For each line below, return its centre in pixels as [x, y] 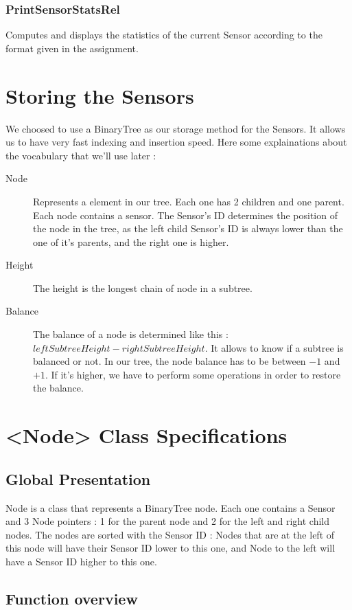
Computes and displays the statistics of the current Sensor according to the [164, 35]
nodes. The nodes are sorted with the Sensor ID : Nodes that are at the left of [170, 534]
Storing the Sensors [100, 95]
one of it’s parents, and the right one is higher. [131, 241]
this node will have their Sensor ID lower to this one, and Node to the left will [171, 548]
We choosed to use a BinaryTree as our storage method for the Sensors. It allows [176, 128]
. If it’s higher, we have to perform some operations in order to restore [193, 374]
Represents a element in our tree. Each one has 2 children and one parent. [189, 201]
